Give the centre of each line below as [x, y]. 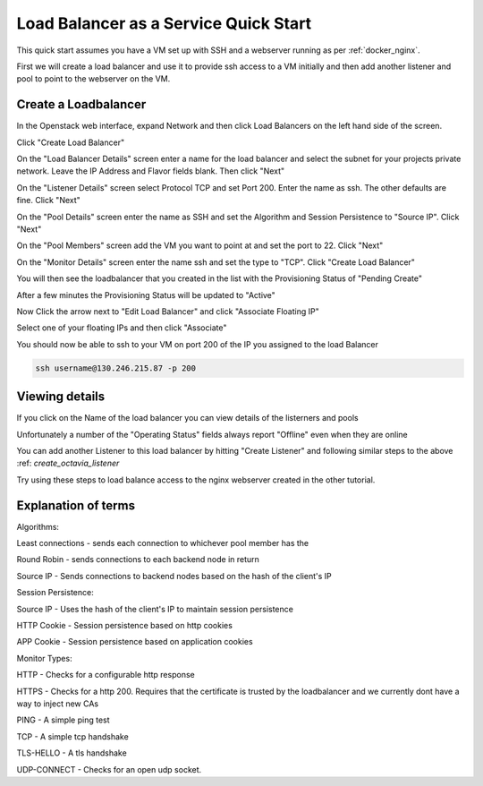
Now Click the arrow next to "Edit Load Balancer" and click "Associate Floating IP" [168, 311]
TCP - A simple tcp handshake [72, 736]
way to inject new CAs [58, 704]
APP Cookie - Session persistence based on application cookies [135, 642]
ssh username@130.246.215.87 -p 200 [116, 368]
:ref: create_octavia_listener [68, 463]
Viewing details [61, 397]
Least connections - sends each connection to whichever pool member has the [163, 543]
